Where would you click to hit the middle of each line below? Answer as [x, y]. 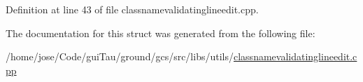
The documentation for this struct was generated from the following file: [161, 33]
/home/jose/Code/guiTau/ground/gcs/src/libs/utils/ [120, 56]
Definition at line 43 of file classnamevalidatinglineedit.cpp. [132, 9]
